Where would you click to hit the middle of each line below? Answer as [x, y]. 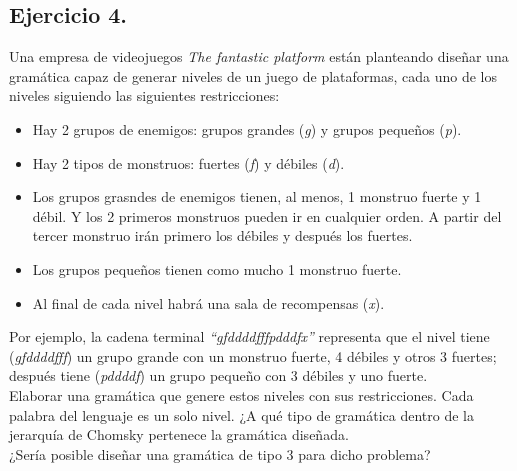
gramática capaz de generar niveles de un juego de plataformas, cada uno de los [253, 75]
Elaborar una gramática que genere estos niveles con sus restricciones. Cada [241, 394]
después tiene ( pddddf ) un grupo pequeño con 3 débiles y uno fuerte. [218, 375]
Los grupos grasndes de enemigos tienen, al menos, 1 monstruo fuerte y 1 [257, 196]
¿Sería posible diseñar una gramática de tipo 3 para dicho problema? [220, 453]
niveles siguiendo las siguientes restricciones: [144, 95]
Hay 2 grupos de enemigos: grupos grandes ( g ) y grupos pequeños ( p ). [247, 128]
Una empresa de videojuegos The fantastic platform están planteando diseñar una [259, 56]
